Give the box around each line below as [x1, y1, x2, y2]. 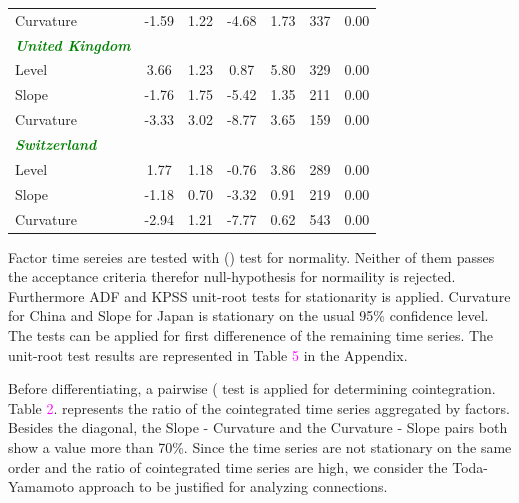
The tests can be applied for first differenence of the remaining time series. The [8, 324, 494, 345]
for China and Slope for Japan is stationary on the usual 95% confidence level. [8, 305, 489, 326]
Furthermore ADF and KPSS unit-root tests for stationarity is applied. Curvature [8, 285, 511, 306]
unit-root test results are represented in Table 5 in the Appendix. [8, 344, 408, 365]
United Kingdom [15, 34, 131, 55]
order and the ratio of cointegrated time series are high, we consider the [8, 456, 448, 477]
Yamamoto [8, 476, 75, 497]
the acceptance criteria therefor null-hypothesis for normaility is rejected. [8, 266, 456, 287]
